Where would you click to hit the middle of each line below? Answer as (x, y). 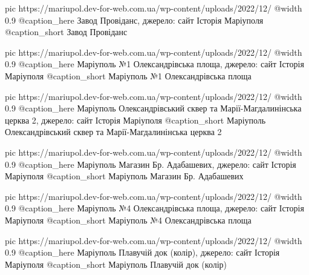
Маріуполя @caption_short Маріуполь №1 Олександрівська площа (128, 75)
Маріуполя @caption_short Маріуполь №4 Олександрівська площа (128, 220)
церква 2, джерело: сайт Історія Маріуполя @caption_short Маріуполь (135, 120)
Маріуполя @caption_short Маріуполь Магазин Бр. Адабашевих (124, 176)
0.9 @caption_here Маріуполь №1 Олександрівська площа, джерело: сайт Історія (154, 64)
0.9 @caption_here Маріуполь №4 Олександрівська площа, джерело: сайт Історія (154, 208)
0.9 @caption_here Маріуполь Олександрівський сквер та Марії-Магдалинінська (153, 108)
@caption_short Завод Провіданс (66, 32)
